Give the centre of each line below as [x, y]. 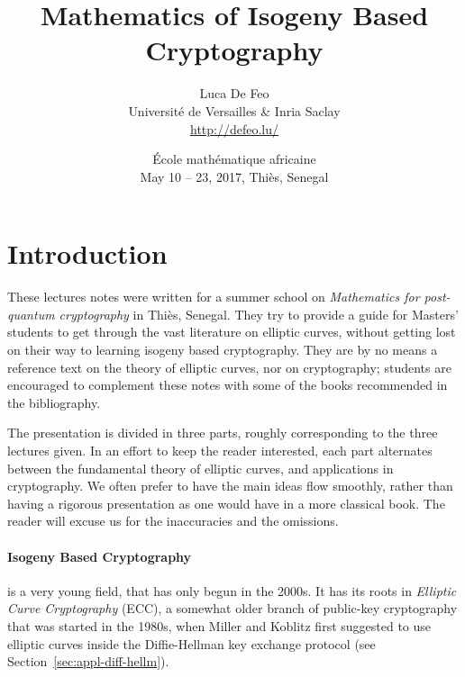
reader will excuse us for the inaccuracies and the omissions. [173, 521]
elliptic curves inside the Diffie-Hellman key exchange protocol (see [191, 643]
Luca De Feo [234, 93]
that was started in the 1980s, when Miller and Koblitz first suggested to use [219, 625]
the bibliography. [54, 402]
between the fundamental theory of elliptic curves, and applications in [201, 468]
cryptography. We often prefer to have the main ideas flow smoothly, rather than [230, 486]
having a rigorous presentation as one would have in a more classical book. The [226, 503]
